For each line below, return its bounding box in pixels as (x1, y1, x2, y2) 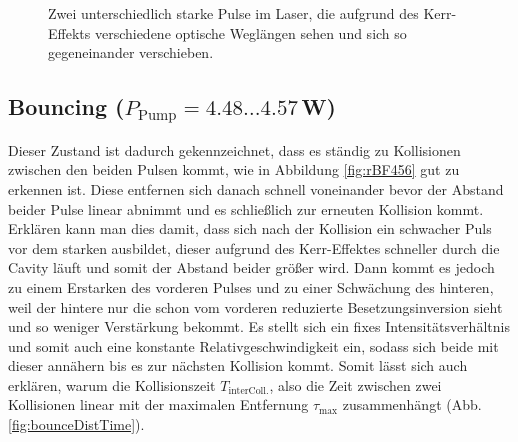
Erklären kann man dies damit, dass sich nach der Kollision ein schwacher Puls (8, 218, 492, 239)
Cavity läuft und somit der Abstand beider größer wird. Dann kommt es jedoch (8, 257, 495, 278)
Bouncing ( (8, 91, 125, 122)
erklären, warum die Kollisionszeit (8, 374, 216, 395)
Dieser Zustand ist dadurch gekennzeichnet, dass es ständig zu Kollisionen (8, 139, 461, 160)
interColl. (228, 386, 269, 397)
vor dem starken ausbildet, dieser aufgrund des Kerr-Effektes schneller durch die (8, 237, 500, 258)
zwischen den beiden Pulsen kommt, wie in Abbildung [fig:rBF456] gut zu (8, 159, 460, 180)
